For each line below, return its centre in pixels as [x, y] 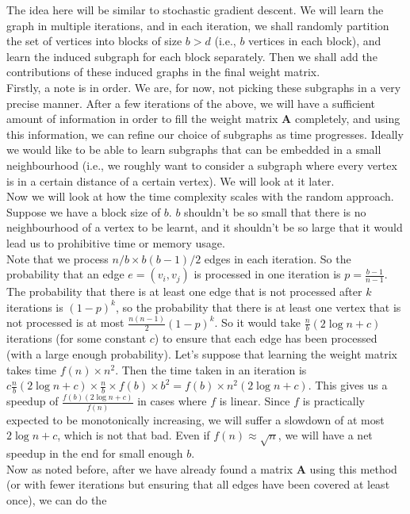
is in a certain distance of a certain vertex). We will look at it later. [171, 180]
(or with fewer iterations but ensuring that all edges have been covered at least [198, 484]
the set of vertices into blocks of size [94, 41]
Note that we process [57, 258]
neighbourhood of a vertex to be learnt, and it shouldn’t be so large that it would [205, 227]
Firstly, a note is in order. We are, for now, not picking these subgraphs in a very [204, 87]
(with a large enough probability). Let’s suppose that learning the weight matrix [202, 354]
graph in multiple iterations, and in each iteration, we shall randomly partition [198, 25]
